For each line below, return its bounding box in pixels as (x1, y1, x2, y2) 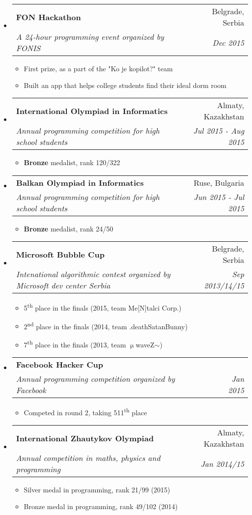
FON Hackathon (16, 11, 81, 23)
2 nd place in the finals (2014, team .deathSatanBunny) (24, 319, 188, 331)
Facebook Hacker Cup (16, 359, 103, 371)
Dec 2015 (212, 36, 244, 48)
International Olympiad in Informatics (16, 105, 168, 116)
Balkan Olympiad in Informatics (16, 176, 144, 188)
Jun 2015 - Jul (194, 191, 244, 202)
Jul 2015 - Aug (193, 125, 244, 137)
